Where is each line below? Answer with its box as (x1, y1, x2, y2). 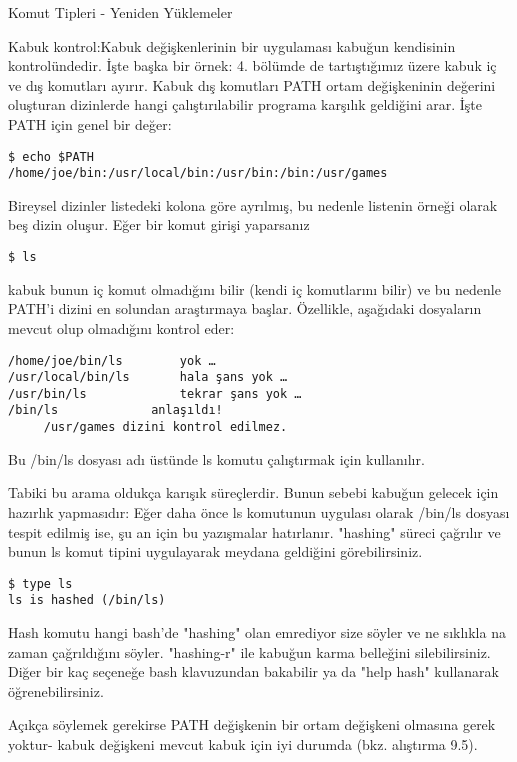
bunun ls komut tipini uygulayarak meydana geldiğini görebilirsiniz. (8, 541, 423, 562)
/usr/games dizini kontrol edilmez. (43, 420, 288, 435)
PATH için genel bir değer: (8, 113, 172, 134)
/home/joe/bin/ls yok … (8, 353, 216, 368)
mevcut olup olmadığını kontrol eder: (8, 317, 235, 338)
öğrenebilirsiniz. (8, 680, 104, 701)
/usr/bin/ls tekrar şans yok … (8, 386, 302, 401)
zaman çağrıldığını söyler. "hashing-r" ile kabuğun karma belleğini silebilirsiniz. (8, 641, 491, 662)
